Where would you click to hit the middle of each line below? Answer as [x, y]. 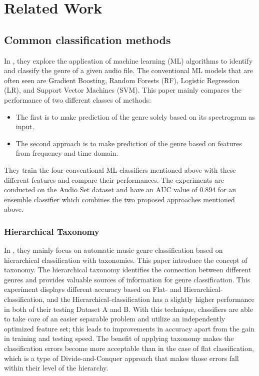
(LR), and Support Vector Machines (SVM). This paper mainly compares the [123, 90]
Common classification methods [87, 39]
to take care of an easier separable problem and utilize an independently [115, 319]
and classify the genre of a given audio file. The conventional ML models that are [128, 70]
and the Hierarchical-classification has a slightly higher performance [150, 299]
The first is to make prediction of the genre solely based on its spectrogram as [135, 116]
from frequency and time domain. [67, 153]
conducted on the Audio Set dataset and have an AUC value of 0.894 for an [120, 190]
